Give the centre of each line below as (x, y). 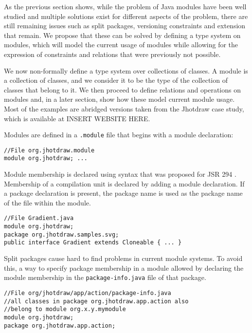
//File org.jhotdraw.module (49, 150)
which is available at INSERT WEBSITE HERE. (77, 118)
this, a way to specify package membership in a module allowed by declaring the (124, 268)
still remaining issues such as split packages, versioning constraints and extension (125, 26)
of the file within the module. (47, 202)
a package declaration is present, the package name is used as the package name (123, 193)
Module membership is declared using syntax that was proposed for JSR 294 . (120, 174)
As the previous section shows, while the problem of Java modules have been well (125, 6)
